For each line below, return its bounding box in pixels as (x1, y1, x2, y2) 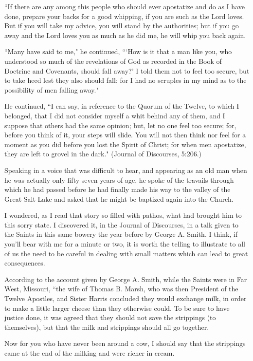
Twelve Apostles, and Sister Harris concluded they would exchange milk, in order (4, 293, 247, 304)
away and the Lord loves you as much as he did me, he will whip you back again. (4, 30, 246, 40)
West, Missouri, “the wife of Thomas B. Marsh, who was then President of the (4, 284, 238, 294)
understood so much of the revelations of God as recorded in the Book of (4, 56, 222, 66)
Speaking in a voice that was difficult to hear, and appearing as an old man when (4, 165, 247, 175)
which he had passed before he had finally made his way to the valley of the (4, 184, 231, 194)
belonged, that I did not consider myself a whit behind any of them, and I (4, 110, 225, 120)
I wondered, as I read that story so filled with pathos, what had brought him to (4, 210, 242, 220)
